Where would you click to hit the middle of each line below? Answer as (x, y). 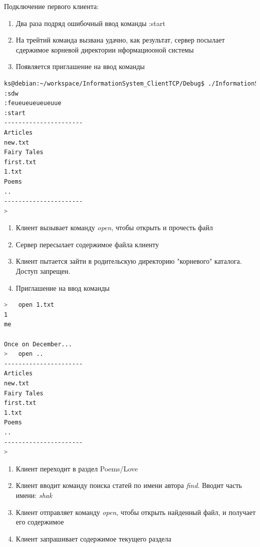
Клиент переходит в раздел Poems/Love (77, 468)
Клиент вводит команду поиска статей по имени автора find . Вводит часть (129, 485)
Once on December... (38, 344)
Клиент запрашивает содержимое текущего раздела (93, 538)
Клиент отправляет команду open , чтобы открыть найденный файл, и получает (136, 512)
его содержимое (40, 522)
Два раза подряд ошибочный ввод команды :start (90, 23)
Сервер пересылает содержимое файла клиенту (87, 244)
